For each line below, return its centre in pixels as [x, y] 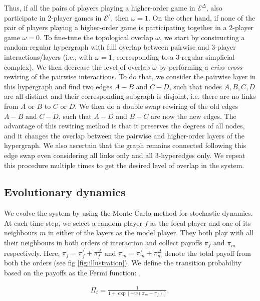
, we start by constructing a [202, 37]
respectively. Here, [32, 253]
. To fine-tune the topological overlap [96, 37]
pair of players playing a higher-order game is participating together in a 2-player [129, 27]
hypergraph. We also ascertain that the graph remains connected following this [125, 145]
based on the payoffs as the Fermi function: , [73, 272]
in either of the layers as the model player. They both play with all [151, 233]
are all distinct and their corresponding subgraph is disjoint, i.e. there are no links [130, 96]
